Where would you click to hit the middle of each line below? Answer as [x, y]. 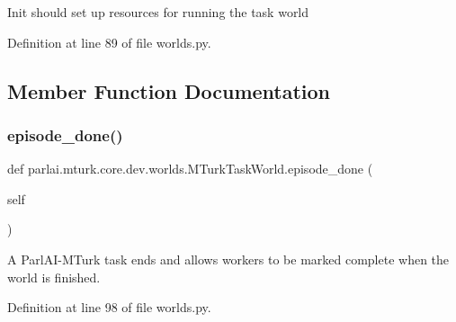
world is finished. [54, 277]
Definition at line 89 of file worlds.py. [109, 42]
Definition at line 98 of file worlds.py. [109, 307]
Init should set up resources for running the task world [158, 12]
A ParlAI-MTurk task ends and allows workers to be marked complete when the [228, 259]
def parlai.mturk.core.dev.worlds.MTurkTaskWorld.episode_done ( [190, 169]
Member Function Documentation [169, 90]
